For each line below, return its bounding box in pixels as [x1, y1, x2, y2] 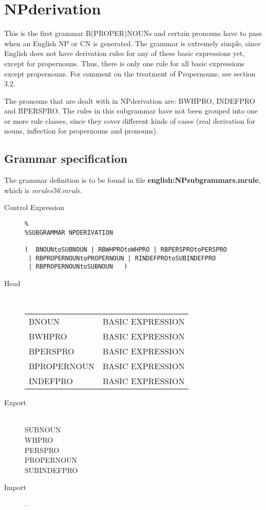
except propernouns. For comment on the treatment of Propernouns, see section [4, 68, 256, 79]
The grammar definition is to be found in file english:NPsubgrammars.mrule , [4, 175, 261, 185]
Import [4, 482, 26, 493]
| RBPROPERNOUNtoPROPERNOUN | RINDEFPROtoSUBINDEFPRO [28, 254, 216, 262]
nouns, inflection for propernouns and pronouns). [4, 125, 158, 136]
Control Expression [4, 202, 65, 213]
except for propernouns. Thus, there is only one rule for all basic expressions [4, 58, 244, 68]
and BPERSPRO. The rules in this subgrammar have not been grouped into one [4, 105, 258, 116]
